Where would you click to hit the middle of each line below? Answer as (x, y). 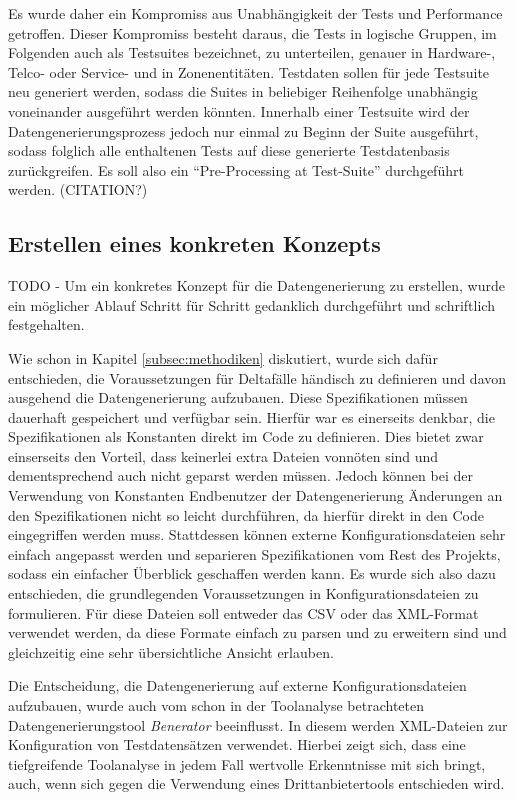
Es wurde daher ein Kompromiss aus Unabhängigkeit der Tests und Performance (255, 13)
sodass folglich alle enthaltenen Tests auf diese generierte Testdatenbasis (229, 150)
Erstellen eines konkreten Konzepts (194, 243)
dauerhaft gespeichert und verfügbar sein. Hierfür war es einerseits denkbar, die (251, 416)
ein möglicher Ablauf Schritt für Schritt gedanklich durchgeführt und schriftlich (251, 304)
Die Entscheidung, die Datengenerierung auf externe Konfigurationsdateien (237, 685)
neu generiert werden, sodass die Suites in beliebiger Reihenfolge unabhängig (243, 91)
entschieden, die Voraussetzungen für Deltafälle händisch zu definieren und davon (257, 377)
